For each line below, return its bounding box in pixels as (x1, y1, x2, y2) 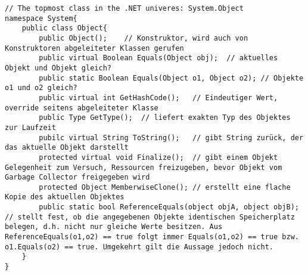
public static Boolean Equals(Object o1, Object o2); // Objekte (39, 73, 304, 82)
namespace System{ (5, 14, 77, 23)
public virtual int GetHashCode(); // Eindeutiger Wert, (39, 93, 278, 102)
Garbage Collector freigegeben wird (5, 173, 150, 182)
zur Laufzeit (5, 123, 56, 132)
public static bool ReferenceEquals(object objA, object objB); (39, 203, 299, 212)
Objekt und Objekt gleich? (5, 63, 111, 72)
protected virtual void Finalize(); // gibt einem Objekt (39, 153, 278, 162)
